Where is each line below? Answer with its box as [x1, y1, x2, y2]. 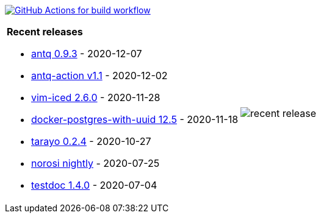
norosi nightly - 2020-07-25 [31, 157, 160, 169]
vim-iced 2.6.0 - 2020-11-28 [31, 91, 161, 104]
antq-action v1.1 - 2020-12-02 [31, 69, 168, 82]
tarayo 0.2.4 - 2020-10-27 [31, 135, 151, 147]
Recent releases [7, 26, 83, 38]
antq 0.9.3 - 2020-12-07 [31, 47, 142, 60]
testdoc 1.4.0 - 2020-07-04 [31, 179, 157, 191]
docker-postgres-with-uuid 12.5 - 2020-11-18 [31, 113, 239, 125]
